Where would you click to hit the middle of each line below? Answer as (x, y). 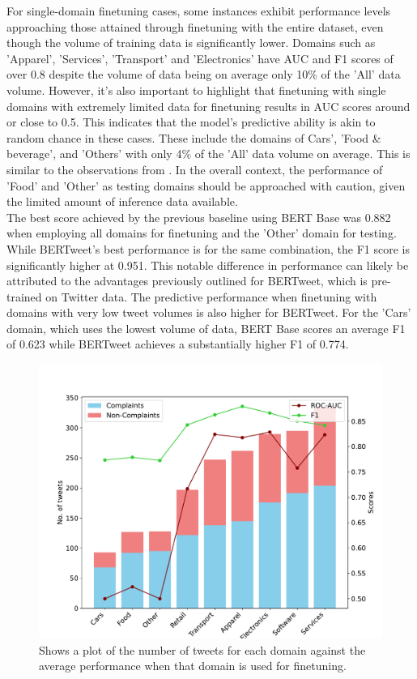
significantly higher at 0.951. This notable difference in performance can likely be (208, 265)
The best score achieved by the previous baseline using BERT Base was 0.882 (199, 217)
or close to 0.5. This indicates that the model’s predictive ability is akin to (191, 122)
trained (24, 296)
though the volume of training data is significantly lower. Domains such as (191, 43)
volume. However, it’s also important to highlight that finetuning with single (196, 90)
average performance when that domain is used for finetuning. (193, 666)
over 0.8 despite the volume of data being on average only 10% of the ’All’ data (204, 74)
